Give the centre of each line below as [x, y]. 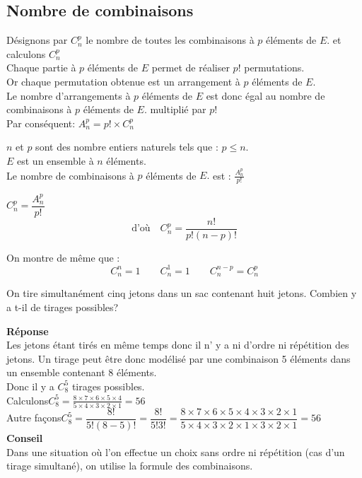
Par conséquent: [41, 123]
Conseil [25, 437]
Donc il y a [30, 386]
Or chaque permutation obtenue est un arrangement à [123, 81]
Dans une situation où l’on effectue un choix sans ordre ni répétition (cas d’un [176, 451]
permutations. [274, 68]
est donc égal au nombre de [265, 95]
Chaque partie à [41, 68]
